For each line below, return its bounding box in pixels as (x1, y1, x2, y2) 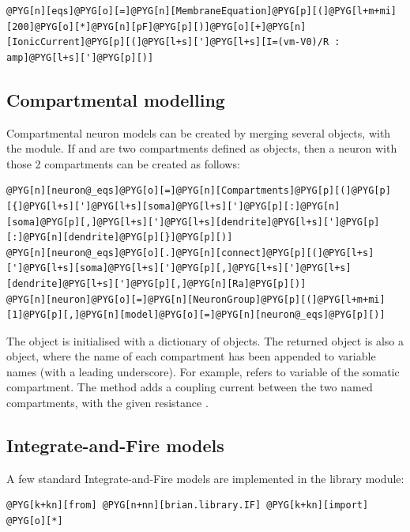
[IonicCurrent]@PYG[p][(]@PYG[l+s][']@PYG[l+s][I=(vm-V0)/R (6, 36, 329, 48)
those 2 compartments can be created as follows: (6, 155, 240, 172)
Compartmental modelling (6, 87, 225, 111)
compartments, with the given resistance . (6, 394, 209, 411)
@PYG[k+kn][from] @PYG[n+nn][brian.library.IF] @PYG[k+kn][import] (6, 500, 369, 511)
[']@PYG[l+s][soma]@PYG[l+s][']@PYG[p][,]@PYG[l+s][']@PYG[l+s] (6, 262, 352, 274)
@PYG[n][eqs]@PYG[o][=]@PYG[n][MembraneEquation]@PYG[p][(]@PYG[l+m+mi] (6, 6, 397, 17)
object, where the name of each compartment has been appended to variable (6, 348, 376, 364)
